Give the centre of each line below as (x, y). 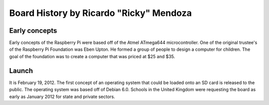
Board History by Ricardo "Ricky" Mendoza (100, 13)
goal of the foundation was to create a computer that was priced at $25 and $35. (92, 56)
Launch (21, 70)
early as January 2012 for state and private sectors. (62, 97)
